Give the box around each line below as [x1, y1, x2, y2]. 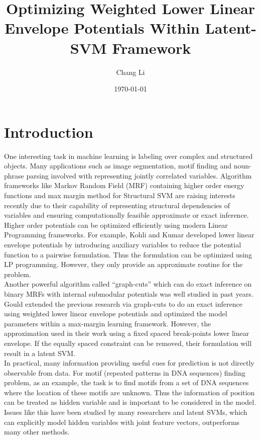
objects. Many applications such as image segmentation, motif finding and [4, 160, 232, 171]
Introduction [4, 121, 93, 142]
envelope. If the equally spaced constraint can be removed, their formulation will [4, 337, 252, 348]
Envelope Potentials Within [5, 18, 200, 38]
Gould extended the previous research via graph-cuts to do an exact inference [4, 298, 242, 309]
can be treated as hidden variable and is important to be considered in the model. [4, 397, 256, 407]
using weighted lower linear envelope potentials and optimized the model [4, 308, 227, 319]
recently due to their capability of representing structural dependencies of [4, 200, 230, 210]
